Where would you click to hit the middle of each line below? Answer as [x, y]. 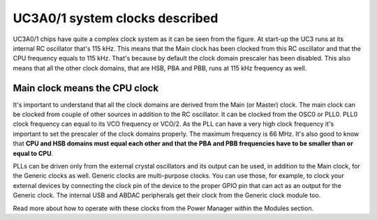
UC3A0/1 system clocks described [116, 18]
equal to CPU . [33, 153]
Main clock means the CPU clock [86, 88]
